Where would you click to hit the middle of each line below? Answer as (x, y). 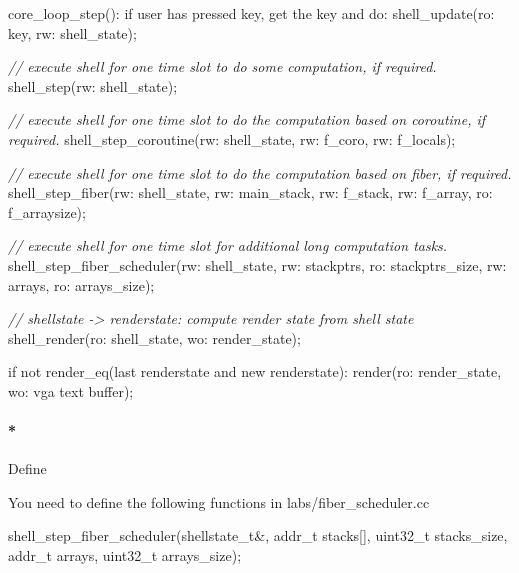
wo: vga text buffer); (71, 390)
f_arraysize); (47, 211)
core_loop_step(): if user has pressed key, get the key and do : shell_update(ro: (251, 13)
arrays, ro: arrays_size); (81, 284)
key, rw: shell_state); (72, 32)
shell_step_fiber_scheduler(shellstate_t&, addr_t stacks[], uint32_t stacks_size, (258, 535)
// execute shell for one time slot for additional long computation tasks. (228, 245)
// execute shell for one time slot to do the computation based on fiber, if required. (260, 172)
